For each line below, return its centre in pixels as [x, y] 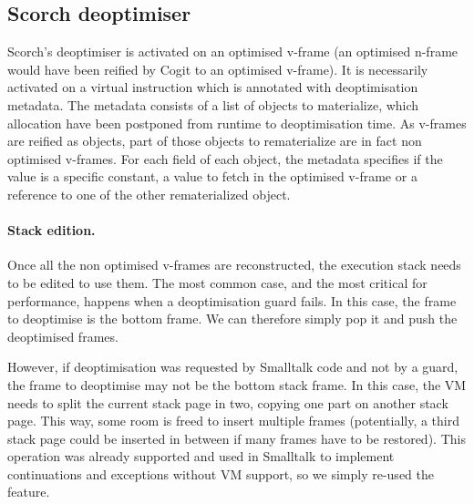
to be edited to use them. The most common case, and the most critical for [217, 282]
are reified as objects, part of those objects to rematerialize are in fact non [215, 141]
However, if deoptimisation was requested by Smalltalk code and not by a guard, [233, 367]
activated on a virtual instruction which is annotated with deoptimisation [213, 87]
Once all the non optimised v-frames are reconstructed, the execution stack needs [234, 265]
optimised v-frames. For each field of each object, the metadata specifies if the [225, 158]
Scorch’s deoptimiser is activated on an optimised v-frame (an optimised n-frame [233, 51]
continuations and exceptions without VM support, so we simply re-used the [221, 473]
